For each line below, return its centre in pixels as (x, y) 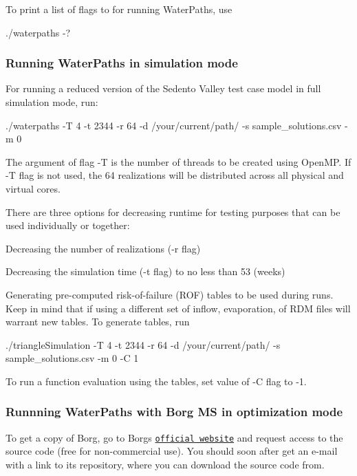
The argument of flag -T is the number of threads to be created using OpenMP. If (178, 161)
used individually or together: (68, 225)
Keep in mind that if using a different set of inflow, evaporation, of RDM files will (178, 308)
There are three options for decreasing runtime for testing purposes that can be (173, 212)
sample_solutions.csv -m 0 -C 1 (72, 358)
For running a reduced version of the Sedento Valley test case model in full (163, 88)
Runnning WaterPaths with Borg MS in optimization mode (174, 412)
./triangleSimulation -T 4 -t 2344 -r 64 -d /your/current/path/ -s (143, 344)
